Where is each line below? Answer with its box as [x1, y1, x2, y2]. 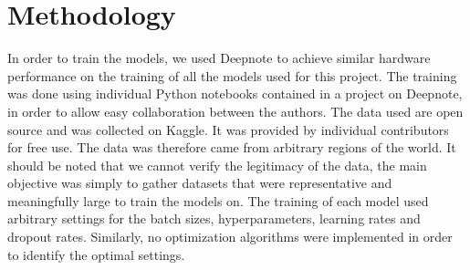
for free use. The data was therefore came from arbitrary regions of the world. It [7, 138, 456, 157]
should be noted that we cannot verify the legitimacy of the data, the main [7, 155, 427, 174]
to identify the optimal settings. [7, 244, 185, 264]
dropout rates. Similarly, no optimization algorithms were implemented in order [7, 227, 453, 246]
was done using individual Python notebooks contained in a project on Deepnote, [7, 84, 463, 103]
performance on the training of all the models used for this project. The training [7, 66, 457, 85]
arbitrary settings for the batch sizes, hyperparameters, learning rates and [7, 209, 421, 228]
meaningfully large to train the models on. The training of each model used [7, 191, 429, 210]
